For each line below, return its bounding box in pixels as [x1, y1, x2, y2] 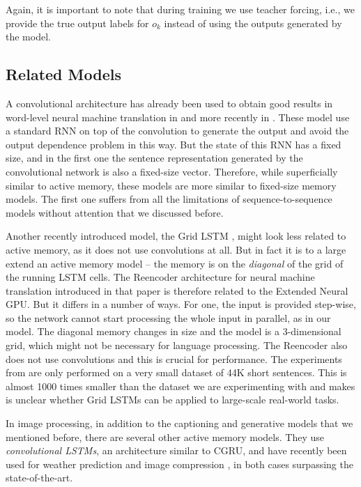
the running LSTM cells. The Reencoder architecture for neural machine [6, 270, 315, 284]
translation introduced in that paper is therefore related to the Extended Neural [6, 283, 348, 297]
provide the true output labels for [6, 15, 149, 30]
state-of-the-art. [6, 470, 73, 485]
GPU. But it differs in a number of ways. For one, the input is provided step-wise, [6, 297, 356, 311]
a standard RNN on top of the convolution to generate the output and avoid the [6, 123, 349, 138]
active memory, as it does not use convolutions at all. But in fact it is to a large [6, 242, 346, 256]
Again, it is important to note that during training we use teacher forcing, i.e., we [6, 2, 355, 16]
